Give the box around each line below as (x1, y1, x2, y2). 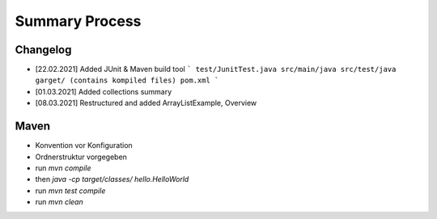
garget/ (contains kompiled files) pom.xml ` (35, 76, 219, 85)
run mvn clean (35, 197, 84, 207)
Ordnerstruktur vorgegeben (35, 152, 127, 162)
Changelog (15, 43, 72, 57)
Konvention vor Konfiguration (35, 141, 133, 150)
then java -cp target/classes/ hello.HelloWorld (35, 175, 189, 184)
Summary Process (15, 12, 142, 30)
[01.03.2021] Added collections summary (35, 86, 172, 96)
